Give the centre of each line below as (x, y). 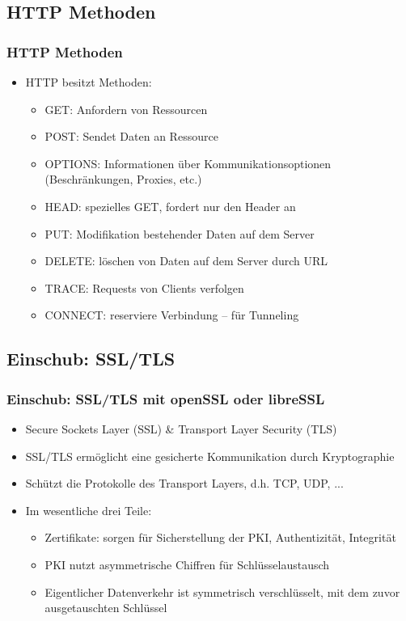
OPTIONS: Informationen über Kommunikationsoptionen (188, 163)
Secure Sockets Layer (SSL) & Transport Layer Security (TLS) (181, 428)
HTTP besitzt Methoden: (89, 82)
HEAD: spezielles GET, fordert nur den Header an (170, 206)
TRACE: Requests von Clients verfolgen (144, 287)
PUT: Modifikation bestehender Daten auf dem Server (180, 233)
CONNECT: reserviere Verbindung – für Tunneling (172, 315)
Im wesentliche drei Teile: (89, 510)
